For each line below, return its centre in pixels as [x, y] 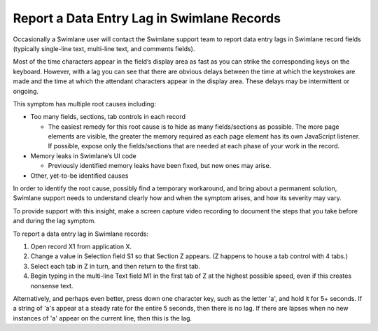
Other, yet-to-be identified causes [79, 176]
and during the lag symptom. [55, 221]
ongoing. [26, 91]
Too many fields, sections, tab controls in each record [108, 117]
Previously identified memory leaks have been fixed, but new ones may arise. [160, 166]
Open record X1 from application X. [81, 246]
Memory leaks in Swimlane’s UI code [83, 156]
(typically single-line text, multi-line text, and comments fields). [104, 48]
